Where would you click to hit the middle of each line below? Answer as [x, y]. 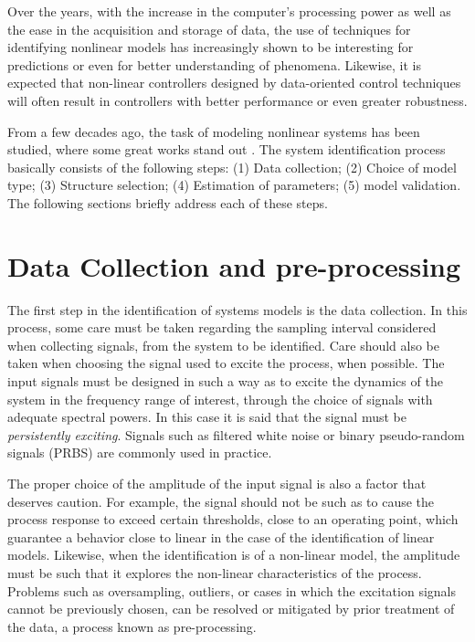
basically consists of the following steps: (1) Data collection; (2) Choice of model [232, 167]
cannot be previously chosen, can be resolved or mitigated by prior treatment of [231, 609]
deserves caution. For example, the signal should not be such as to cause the [221, 501]
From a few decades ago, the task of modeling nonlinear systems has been [214, 131]
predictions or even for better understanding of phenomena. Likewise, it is [214, 64]
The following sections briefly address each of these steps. [168, 202]
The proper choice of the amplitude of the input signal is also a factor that [217, 483]
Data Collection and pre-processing [234, 265]
